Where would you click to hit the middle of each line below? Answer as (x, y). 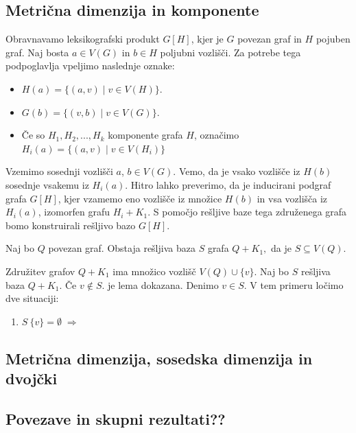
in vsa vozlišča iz (292, 198)
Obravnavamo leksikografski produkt (83, 39)
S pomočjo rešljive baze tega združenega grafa (250, 212)
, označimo (216, 135)
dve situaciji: (32, 298)
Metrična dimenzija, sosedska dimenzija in (159, 358)
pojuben (333, 39)
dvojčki (32, 378)
